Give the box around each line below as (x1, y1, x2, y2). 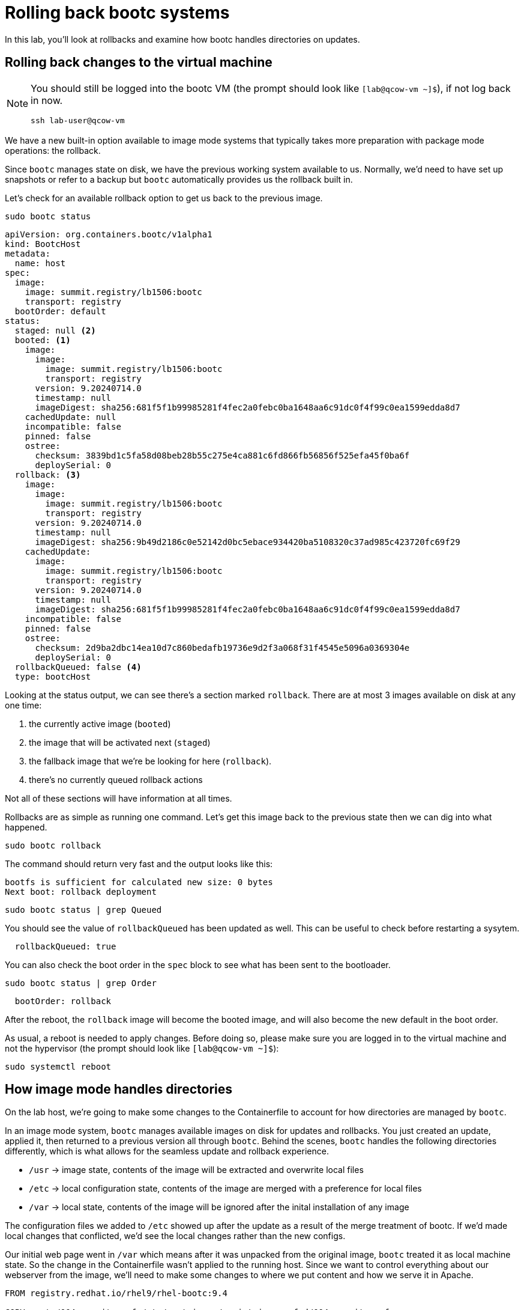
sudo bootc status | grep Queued (5, 904, 162, 915)
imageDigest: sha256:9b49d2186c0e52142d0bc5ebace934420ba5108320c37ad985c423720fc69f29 (35, 537, 460, 547)
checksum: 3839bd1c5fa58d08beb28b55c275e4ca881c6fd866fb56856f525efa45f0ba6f (35, 450, 410, 460)
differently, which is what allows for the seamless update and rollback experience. (5, 1146, 329, 1157)
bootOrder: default (14, 306, 106, 316)
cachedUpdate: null (25, 412, 116, 422)
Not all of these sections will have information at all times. (5, 793, 232, 803)
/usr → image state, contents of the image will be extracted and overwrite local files (29, 1165, 364, 1175)
